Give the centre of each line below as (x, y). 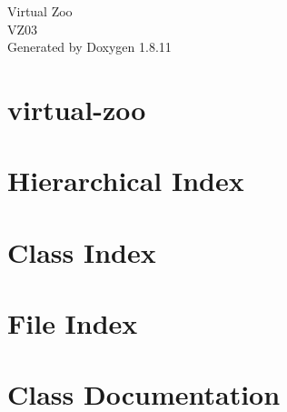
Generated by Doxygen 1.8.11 (89, 47)
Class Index (82, 251)
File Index (73, 323)
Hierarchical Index (126, 181)
